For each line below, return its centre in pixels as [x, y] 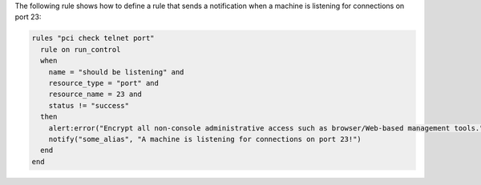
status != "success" [89, 105]
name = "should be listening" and [116, 72]
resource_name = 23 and [95, 95]
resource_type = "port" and [104, 83]
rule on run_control [81, 49]
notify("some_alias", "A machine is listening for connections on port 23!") [205, 139]
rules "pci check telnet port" [93, 38]
